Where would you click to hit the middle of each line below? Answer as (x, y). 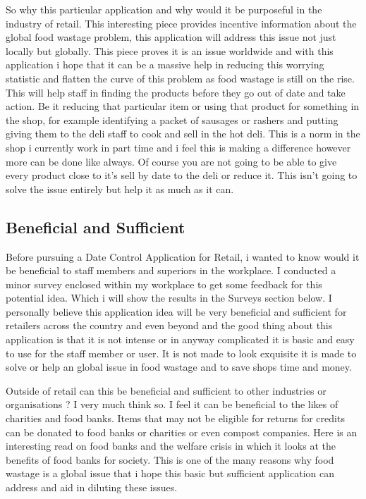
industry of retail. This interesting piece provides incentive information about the (181, 23)
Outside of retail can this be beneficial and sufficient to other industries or (166, 390)
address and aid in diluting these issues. (92, 487)
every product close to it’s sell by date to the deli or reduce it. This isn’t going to (182, 175)
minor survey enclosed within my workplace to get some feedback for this (164, 284)
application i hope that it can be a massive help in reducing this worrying (165, 64)
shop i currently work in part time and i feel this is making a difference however (178, 147)
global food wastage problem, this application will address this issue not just (171, 37)
